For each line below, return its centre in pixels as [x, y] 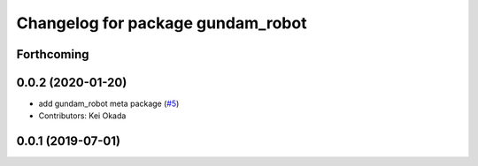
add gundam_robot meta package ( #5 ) [109, 104]
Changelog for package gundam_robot [162, 23]
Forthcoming [53, 54]
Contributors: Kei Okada [82, 116]
